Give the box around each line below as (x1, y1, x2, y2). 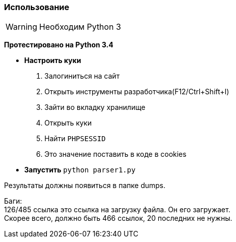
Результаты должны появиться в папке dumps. (4, 181, 165, 190)
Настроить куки (24, 56, 81, 65)
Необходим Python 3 (39, 22, 121, 32)
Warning (6, 22, 37, 32)
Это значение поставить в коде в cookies (44, 150, 187, 159)
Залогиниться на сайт (44, 72, 120, 81)
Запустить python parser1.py (24, 165, 136, 174)
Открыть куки (44, 118, 92, 128)
